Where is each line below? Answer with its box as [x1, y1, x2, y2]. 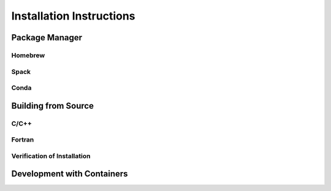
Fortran [11, 135, 34, 144]
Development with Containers [11, 168, 128, 179]
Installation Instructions [11, 9, 135, 23]
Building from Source [11, 101, 94, 111]
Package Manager [11, 32, 83, 43]
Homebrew [11, 51, 45, 59]
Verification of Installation [11, 151, 91, 160]
